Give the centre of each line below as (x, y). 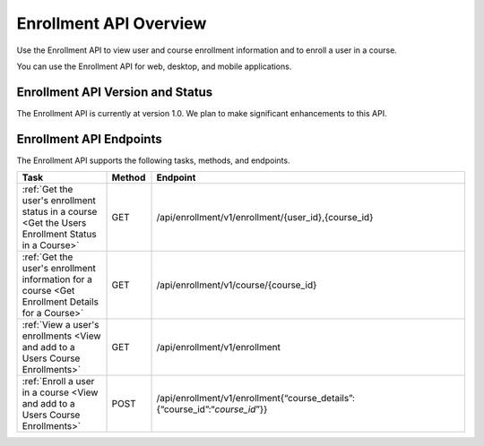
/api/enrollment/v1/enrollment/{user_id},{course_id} (265, 218)
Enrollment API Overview (112, 23)
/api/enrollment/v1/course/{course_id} (237, 285)
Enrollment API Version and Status (115, 92)
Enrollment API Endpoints (89, 139)
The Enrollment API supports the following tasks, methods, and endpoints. (153, 160)
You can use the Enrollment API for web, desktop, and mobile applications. (154, 66)
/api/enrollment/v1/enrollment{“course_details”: (256, 399)
